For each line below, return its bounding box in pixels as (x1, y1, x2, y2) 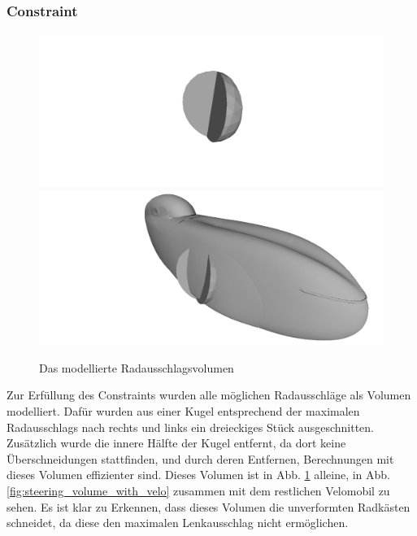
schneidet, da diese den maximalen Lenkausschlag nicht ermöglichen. (7, 514, 349, 531)
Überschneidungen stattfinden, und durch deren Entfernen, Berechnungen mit (7, 450, 394, 467)
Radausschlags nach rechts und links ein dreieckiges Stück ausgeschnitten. (7, 418, 374, 435)
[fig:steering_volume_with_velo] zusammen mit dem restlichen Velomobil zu (7, 482, 390, 499)
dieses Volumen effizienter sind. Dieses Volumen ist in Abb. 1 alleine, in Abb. (7, 466, 391, 483)
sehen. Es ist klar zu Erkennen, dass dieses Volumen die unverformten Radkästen (7, 498, 410, 515)
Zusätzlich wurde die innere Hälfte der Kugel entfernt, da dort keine (7, 434, 346, 451)
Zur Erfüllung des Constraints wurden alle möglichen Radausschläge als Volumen (7, 386, 411, 403)
